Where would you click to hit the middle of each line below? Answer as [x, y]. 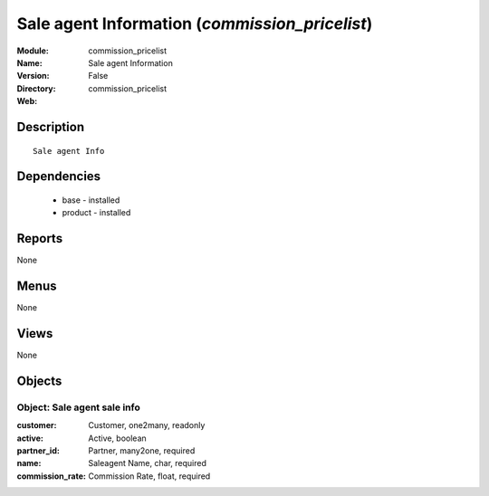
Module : [33, 51]
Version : [33, 76]
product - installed [96, 213]
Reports [40, 238]
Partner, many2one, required [142, 450]
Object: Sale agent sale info [78, 407]
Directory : [36, 88]
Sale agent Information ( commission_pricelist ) [195, 24]
